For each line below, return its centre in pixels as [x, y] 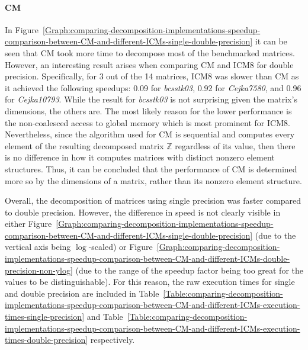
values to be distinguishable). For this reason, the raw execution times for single [150, 282]
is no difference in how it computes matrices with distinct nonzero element [140, 157]
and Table [105, 317]
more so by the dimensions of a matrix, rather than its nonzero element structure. [153, 180]
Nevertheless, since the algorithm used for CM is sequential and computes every [150, 134]
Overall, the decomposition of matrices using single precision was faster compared [153, 200]
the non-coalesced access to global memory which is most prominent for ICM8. [147, 122]
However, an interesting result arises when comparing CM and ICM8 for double [149, 64]
